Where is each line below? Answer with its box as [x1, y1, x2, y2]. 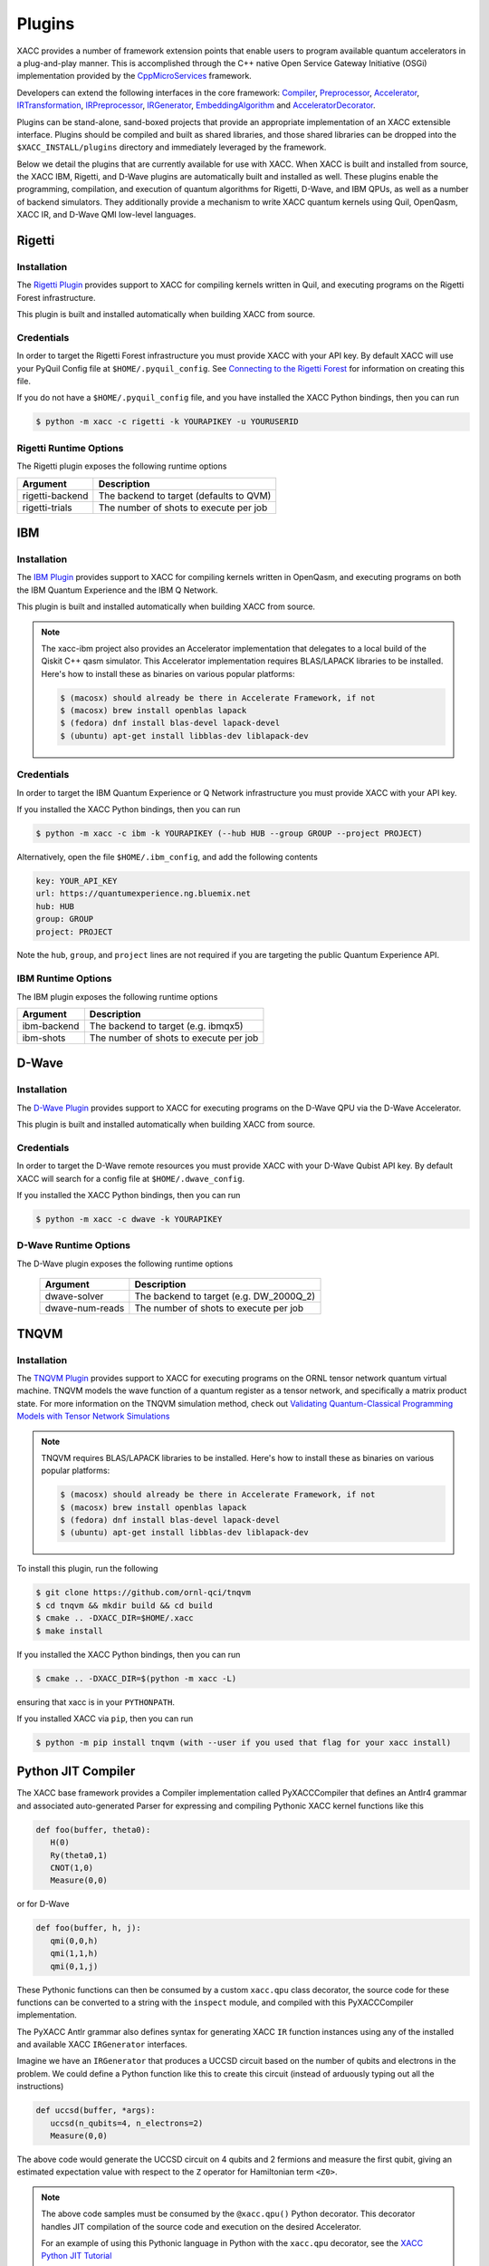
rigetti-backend [22, 489, 89, 502]
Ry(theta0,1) [50, 1850, 109, 1860]
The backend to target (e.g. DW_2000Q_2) [134, 1290, 316, 1302]
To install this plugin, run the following [16, 1564, 158, 1574]
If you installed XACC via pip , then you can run [16, 1713, 194, 1724]
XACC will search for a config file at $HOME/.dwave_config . [16, 1173, 245, 1184]
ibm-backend [22, 1020, 80, 1032]
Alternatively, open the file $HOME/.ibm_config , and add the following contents [16, 851, 319, 862]
